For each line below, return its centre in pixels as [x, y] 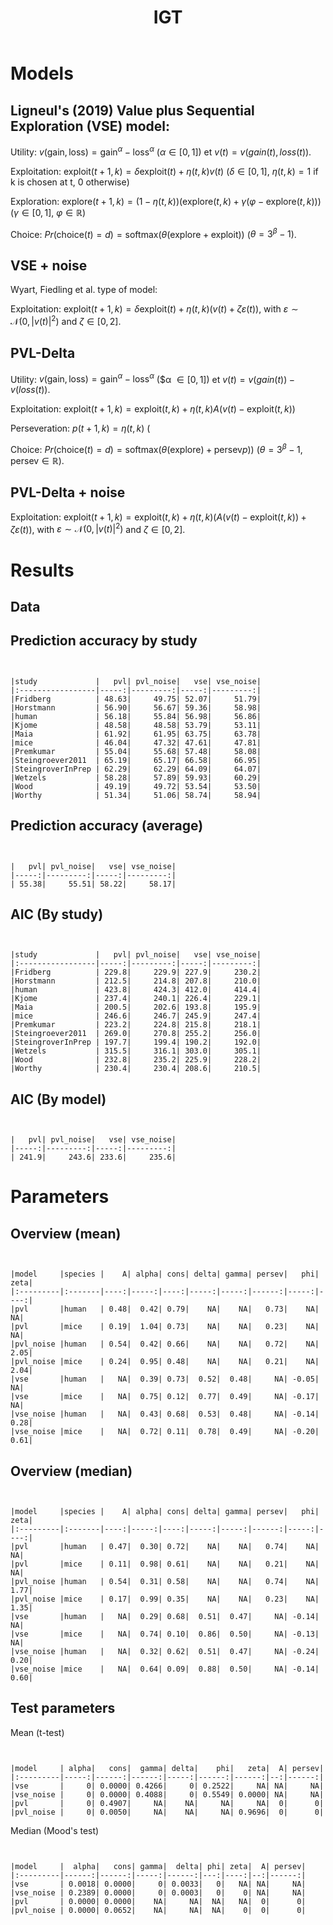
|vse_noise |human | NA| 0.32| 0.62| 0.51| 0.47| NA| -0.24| [165, 1652]
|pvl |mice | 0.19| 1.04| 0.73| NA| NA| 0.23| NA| [165, 1327]
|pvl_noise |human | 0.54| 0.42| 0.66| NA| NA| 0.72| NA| [165, 1344]
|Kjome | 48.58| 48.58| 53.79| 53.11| [136, 725]
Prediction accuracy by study [104, 641]
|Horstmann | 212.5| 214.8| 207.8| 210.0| [136, 981]
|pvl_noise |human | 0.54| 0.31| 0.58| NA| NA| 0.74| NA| [165, 1582]
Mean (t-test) [37, 1732]
